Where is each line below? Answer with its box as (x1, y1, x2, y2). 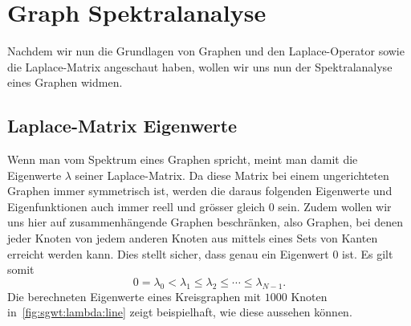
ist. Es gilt (342, 245, 393, 262)
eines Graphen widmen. (7, 74, 123, 91)
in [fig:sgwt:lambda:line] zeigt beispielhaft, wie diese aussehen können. (7, 304, 352, 320)
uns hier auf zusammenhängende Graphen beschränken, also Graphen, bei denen (7, 214, 404, 230)
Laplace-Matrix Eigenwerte (7, 113, 238, 138)
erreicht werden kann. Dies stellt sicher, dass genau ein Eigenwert (7, 245, 329, 262)
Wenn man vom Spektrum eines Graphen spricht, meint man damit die (7, 151, 358, 168)
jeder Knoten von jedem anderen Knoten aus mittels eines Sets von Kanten (7, 230, 378, 247)
